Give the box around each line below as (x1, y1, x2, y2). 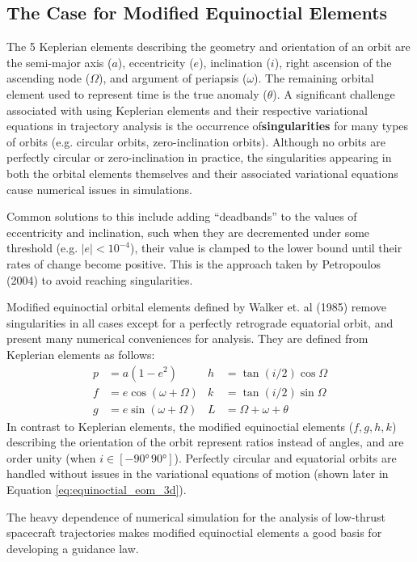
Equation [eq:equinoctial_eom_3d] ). (6, 480, 187, 497)
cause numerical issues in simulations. (6, 180, 192, 197)
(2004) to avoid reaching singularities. (6, 271, 193, 288)
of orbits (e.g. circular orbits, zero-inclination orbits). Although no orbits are (6, 133, 385, 150)
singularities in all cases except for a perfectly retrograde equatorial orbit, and (6, 314, 394, 331)
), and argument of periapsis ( (98, 70, 247, 87)
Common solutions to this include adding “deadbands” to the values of (6, 208, 357, 225)
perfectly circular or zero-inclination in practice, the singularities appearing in (6, 149, 392, 166)
